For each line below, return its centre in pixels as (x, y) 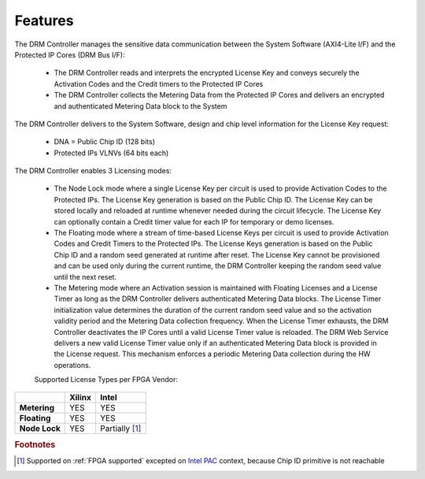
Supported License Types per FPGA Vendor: (106, 380)
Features (44, 20)
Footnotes (35, 444)
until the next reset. (85, 277)
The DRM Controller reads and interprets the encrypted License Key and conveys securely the (207, 73)
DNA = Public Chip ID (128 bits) (105, 142)
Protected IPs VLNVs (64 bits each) (111, 153)
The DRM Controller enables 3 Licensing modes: (93, 171)
